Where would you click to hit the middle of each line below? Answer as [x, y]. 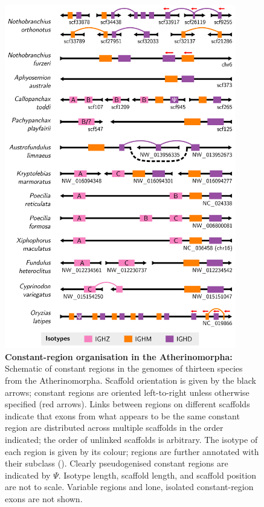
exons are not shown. [44, 498]
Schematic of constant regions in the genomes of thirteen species [124, 368]
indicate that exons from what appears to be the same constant [122, 415]
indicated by [28, 475]
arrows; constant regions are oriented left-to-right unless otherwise [127, 392]
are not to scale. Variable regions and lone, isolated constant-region [129, 487]
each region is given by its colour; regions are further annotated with [132, 451]
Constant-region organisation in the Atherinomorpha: [119, 356]
